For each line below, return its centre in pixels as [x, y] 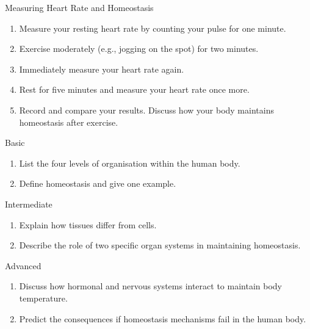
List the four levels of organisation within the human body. [130, 163]
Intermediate [29, 204]
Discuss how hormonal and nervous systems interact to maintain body [150, 286]
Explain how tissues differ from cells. [88, 224]
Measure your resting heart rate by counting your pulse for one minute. [153, 28]
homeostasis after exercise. [69, 122]
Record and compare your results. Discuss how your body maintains [146, 110]
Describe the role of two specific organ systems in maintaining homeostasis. [160, 245]
